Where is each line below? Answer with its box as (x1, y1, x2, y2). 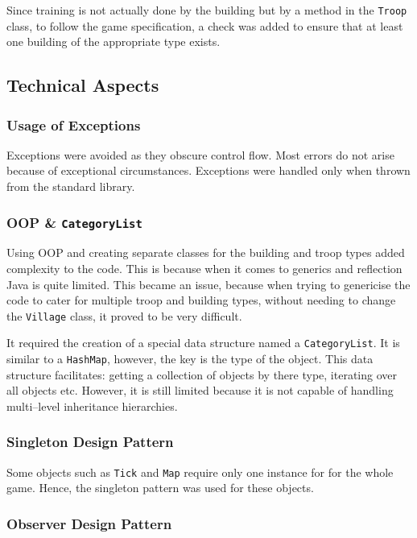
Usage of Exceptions (6, 114, 141, 134)
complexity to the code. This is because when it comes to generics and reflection (6, 260, 403, 276)
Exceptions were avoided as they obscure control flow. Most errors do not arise (6, 146, 394, 163)
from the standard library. (6, 178, 135, 195)
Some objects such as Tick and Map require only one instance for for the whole (6, 463, 394, 480)
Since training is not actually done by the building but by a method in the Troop (6, 2, 407, 18)
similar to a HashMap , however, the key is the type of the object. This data (6, 350, 374, 367)
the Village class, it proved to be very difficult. (6, 307, 242, 324)
